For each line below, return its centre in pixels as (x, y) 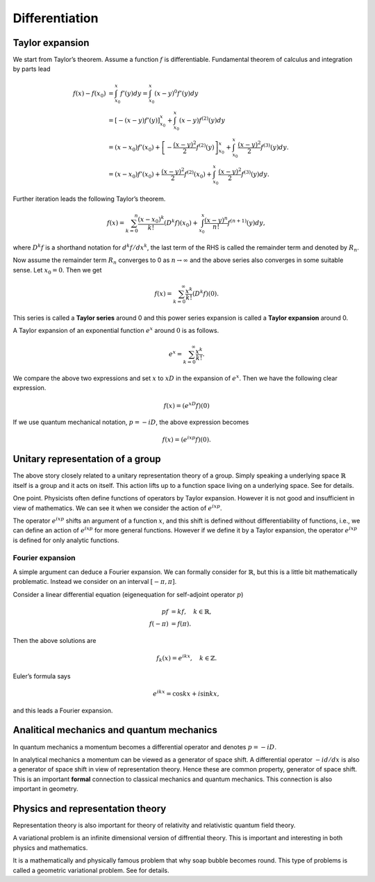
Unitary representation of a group (87, 459)
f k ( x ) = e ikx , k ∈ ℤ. (187, 658)
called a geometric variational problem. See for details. (91, 870)
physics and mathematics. (50, 847)
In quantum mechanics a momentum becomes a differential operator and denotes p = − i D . (145, 746)
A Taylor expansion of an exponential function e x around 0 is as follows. (116, 330)
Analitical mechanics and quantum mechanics (115, 730)
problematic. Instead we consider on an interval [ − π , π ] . (95, 582)
